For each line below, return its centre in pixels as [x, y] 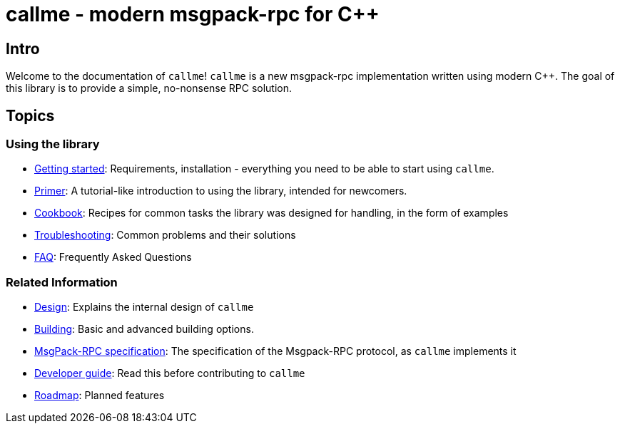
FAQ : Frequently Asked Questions [113, 257]
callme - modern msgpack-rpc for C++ [193, 14]
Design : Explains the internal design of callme [144, 307]
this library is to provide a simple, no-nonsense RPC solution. [149, 88]
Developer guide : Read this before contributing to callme [170, 373]
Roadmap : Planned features [100, 396]
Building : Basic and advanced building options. [144, 329]
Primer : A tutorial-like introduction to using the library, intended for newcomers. [221, 191]
